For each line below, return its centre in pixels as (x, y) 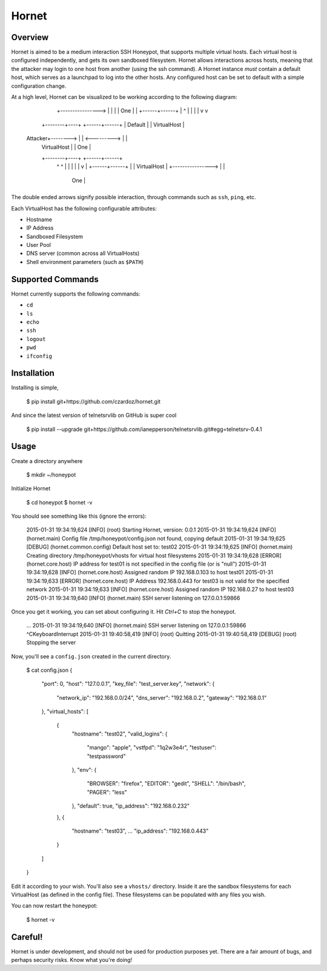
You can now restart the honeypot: (54, 906)
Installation (33, 373)
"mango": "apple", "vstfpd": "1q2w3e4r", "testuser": (152, 748)
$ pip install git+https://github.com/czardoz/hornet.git (93, 401)
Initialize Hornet (31, 489)
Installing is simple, (35, 388)
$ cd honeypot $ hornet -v (59, 502)
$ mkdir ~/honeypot (51, 475)
